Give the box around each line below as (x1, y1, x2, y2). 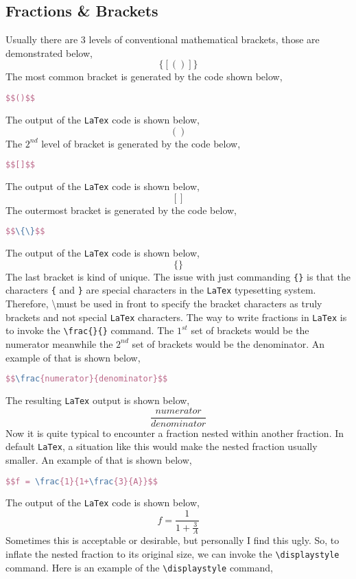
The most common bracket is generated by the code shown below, (5, 69, 283, 84)
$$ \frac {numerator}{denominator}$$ (5, 374, 168, 384)
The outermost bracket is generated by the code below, (5, 202, 237, 217)
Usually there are (5, 32, 78, 47)
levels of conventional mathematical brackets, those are (88, 32, 320, 47)
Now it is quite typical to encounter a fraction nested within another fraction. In (5, 425, 344, 440)
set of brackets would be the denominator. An (132, 336, 325, 351)
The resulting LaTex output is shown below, (5, 393, 190, 407)
